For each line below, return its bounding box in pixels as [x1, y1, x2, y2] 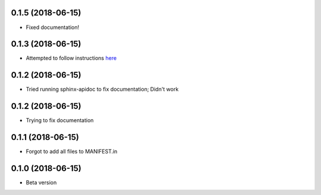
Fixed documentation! [26, 24, 80, 31]
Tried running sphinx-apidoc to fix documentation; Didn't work [26, 86, 179, 93]
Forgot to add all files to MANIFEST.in [26, 148, 118, 155]
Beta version [26, 179, 57, 186]
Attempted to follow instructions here [26, 55, 117, 62]
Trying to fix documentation [26, 117, 94, 124]
